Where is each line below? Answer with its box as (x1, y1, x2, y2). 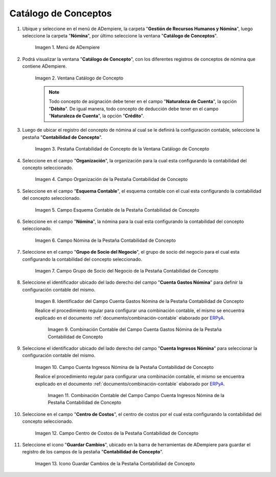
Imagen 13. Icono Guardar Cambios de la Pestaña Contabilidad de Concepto (35, 460, 195, 466)
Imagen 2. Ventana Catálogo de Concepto (35, 75, 124, 81)
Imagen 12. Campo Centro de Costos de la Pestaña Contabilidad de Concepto (35, 430, 199, 436)
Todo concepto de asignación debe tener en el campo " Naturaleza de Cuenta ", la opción (49, 98, 237, 105)
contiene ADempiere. (22, 63, 67, 69)
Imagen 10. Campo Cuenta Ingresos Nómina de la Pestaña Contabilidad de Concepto (35, 364, 214, 370)
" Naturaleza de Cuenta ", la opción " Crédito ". (49, 113, 144, 119)
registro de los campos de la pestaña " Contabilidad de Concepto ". (22, 449, 164, 455)
